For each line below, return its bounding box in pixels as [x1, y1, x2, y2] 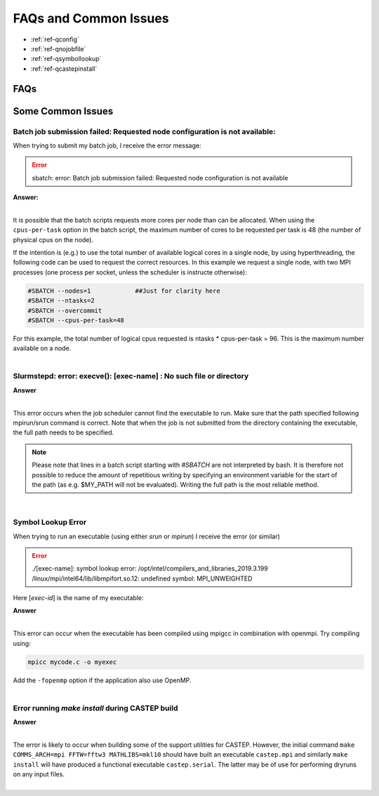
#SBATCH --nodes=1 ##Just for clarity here [27, 286, 220, 295]
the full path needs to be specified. [13, 428, 114, 437]
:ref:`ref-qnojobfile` [30, 44, 86, 53]
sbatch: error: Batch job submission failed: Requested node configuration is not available [32, 173, 288, 182]
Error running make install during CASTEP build [13, 703, 178, 712]
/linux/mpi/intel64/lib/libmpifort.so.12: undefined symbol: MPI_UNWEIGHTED [32, 574, 253, 583]
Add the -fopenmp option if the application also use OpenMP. [13, 676, 192, 684]
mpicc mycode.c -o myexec [27, 658, 117, 666]
